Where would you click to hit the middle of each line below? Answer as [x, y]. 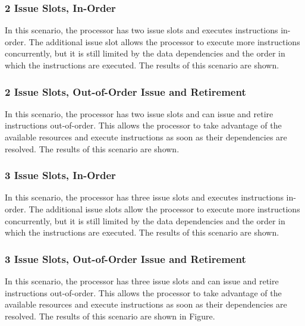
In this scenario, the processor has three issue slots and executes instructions [144, 197]
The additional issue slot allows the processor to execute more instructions [164, 41]
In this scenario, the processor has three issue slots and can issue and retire [142, 281]
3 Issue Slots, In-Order [60, 175]
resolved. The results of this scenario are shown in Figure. [110, 316]
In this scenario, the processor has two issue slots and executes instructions [142, 30]
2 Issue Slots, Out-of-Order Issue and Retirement [125, 91]
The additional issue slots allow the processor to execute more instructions [164, 209]
